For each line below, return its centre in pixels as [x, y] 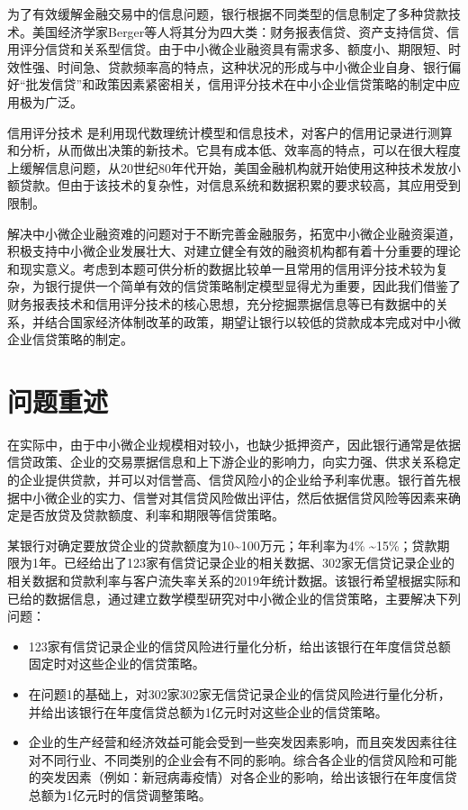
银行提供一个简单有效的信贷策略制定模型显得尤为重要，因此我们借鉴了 [252, 286]
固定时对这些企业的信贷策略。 [117, 664]
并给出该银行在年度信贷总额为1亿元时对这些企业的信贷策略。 [208, 711]
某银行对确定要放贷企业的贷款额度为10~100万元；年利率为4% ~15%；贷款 [222, 545]
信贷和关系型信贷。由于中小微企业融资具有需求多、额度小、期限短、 [246, 49]
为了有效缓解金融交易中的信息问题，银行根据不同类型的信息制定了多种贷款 [228, 14]
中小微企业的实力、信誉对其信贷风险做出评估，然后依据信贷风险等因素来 [234, 497]
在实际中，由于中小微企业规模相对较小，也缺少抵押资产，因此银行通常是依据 [234, 444]
